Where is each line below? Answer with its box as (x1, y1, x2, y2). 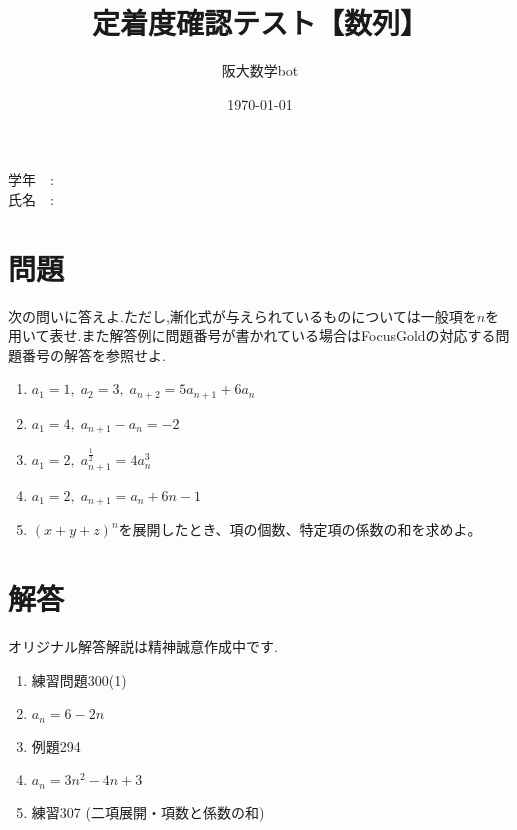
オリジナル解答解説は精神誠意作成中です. (8, 635, 278, 656)
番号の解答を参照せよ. (21, 344, 166, 365)
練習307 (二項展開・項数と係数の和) (31, 801, 265, 822)
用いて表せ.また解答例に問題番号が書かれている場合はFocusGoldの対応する (8, 325, 496, 346)
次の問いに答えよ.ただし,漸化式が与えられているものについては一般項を (8, 305, 477, 326)
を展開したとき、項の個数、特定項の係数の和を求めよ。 (118, 519, 482, 540)
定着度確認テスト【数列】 (91, 2, 428, 43)
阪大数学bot (221, 60, 299, 81)
